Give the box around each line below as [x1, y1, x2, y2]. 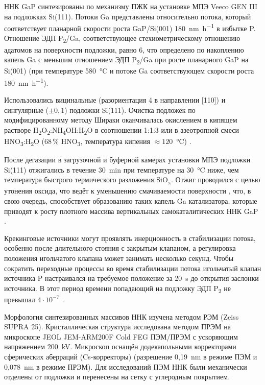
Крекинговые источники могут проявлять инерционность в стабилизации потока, [4, 232, 256, 243]
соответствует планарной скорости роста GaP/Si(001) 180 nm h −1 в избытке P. [4, 21, 256, 33]
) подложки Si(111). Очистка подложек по [64, 104, 196, 115]
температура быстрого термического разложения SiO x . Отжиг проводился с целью [4, 174, 260, 186]
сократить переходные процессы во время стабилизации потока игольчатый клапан [4, 262, 261, 273]
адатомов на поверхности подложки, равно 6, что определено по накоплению [4, 44, 244, 55]
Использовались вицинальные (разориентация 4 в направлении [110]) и [4, 94, 226, 105]
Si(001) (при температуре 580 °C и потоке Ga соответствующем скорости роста [4, 65, 254, 76]
